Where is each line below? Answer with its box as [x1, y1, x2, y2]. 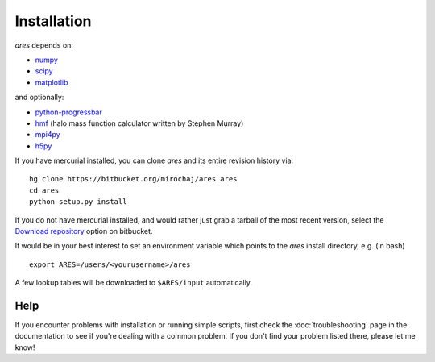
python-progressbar [35, 107, 102, 117]
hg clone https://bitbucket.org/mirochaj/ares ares [29, 174, 238, 184]
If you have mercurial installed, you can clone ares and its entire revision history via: [14, 156, 294, 165]
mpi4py [35, 130, 60, 139]
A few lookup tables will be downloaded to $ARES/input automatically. [14, 278, 253, 288]
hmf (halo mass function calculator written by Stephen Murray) [35, 118, 244, 128]
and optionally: [14, 93, 64, 102]
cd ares [29, 185, 60, 195]
